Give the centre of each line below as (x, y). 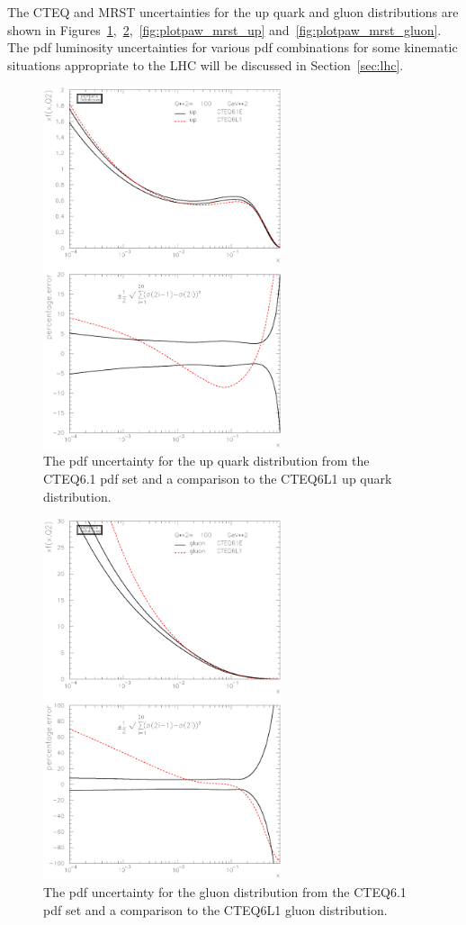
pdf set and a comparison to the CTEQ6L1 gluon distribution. (215, 909)
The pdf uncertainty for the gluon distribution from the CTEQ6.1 (225, 892)
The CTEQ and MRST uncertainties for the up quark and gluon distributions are (233, 12)
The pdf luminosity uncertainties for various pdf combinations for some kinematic (233, 47)
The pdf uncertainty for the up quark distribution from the (206, 461)
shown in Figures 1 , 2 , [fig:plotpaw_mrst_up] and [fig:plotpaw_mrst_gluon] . (224, 29)
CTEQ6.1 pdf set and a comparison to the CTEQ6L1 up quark (218, 478)
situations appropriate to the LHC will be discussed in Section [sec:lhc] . (206, 64)
